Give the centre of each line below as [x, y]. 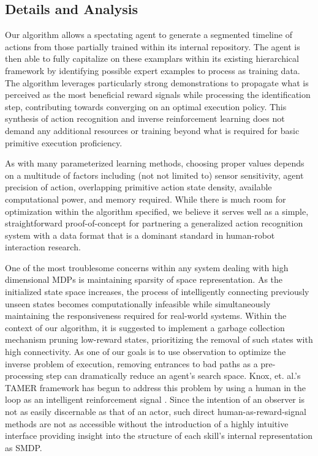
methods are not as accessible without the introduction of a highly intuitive [147, 423]
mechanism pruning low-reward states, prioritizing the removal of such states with [159, 339]
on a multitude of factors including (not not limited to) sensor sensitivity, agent [154, 175]
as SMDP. [24, 447]
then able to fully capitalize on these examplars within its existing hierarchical [152, 58]
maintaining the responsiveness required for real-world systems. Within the [146, 316]
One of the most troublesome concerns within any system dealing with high [147, 267]
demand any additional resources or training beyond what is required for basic [152, 130]
